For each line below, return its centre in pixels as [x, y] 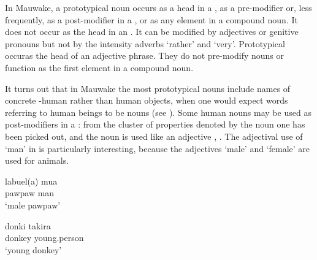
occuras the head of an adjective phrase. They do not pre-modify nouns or [145, 55]
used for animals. [37, 160]
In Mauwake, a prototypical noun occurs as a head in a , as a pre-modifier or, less [158, 7]
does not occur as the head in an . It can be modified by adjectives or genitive [152, 32]
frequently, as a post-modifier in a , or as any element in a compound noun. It [151, 19]
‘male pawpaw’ [33, 205]
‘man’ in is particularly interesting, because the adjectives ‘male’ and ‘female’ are [158, 148]
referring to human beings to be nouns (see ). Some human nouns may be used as [158, 112]
